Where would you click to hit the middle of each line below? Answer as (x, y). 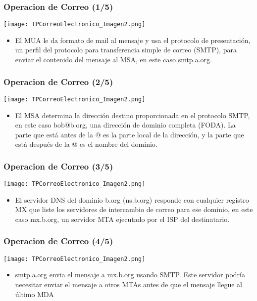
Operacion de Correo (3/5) (58, 166)
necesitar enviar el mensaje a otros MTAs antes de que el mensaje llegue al (129, 284)
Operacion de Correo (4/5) (58, 241)
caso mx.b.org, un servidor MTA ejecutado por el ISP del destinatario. (122, 219)
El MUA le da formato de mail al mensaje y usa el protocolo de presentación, (133, 40)
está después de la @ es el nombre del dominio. (86, 144)
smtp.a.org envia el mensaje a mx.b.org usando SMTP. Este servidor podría (130, 275)
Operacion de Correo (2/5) (58, 81)
